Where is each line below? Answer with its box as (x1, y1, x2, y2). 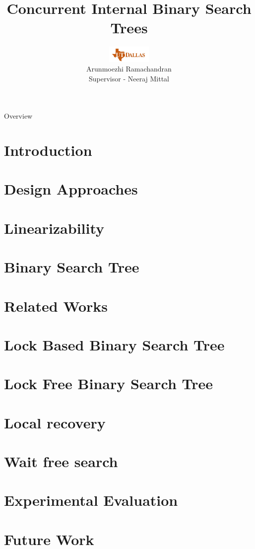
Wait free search (4, 451, 118, 472)
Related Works (4, 295, 108, 316)
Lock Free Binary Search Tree (4, 373, 213, 394)
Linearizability (4, 217, 105, 238)
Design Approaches (4, 179, 138, 199)
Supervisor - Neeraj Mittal (89, 73, 169, 83)
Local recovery (4, 412, 106, 432)
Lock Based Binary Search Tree (4, 334, 225, 354)
